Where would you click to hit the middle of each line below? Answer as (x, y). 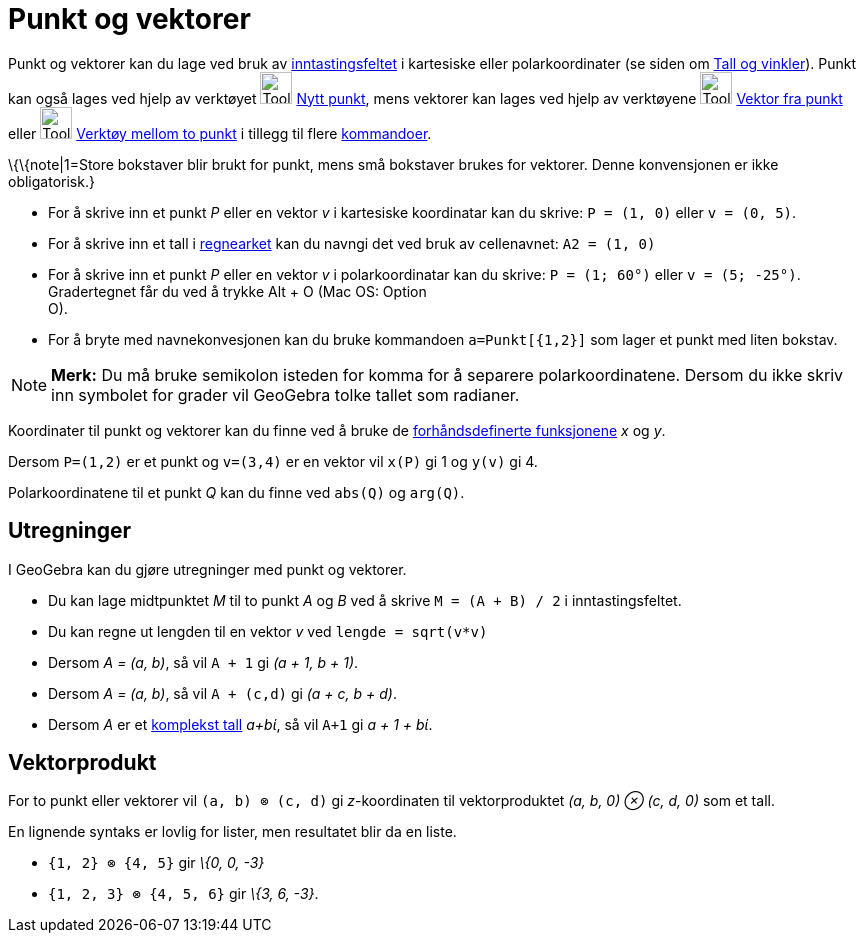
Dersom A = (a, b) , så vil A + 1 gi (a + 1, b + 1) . (203, 662)
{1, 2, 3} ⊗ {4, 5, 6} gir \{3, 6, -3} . (183, 894)
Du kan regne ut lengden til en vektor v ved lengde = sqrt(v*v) (268, 631)
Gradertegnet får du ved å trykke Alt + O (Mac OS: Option (237, 291)
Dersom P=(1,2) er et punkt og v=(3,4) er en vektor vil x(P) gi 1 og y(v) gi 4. (273, 461)
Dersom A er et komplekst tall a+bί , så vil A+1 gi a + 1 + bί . (240, 724)
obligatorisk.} (51, 181)
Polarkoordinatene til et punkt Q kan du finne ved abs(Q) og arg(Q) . (236, 492)
